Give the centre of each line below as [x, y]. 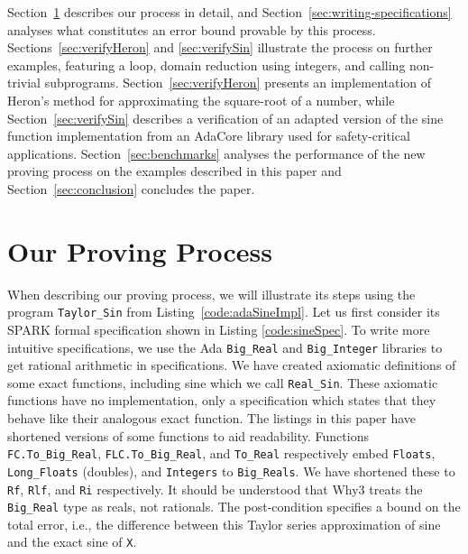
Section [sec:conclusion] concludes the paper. [131, 188]
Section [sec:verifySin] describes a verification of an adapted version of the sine [225, 118]
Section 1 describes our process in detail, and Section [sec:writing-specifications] [229, 12]
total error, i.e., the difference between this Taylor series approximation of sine [224, 524]
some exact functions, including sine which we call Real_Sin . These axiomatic [223, 382]
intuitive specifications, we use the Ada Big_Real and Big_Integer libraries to [225, 347]
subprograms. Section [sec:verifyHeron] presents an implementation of [238, 83]
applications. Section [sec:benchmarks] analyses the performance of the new [216, 153]
